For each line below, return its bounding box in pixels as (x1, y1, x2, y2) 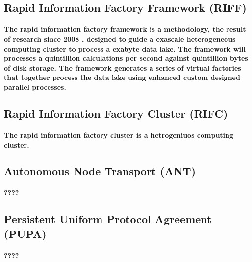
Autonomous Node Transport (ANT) (4, 163, 196, 179)
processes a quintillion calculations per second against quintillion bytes (4, 53, 248, 63)
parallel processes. (4, 81, 66, 92)
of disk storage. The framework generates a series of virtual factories (4, 62, 241, 73)
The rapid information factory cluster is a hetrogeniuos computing (4, 130, 234, 140)
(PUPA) (4, 226, 47, 241)
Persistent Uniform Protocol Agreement (4, 211, 212, 227)
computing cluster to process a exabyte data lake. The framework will (4, 43, 246, 53)
